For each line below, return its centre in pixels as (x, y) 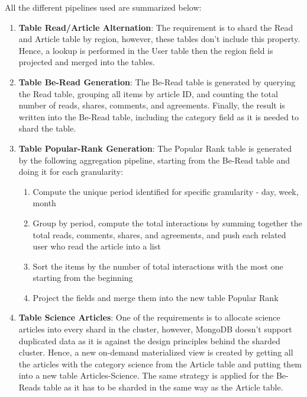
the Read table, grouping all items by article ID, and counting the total (148, 93)
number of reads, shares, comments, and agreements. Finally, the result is (152, 105)
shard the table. (47, 128)
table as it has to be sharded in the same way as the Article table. (163, 387)
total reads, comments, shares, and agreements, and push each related (159, 234)
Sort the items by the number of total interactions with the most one (158, 266)
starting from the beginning (83, 278)
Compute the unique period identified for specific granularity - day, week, (166, 191)
